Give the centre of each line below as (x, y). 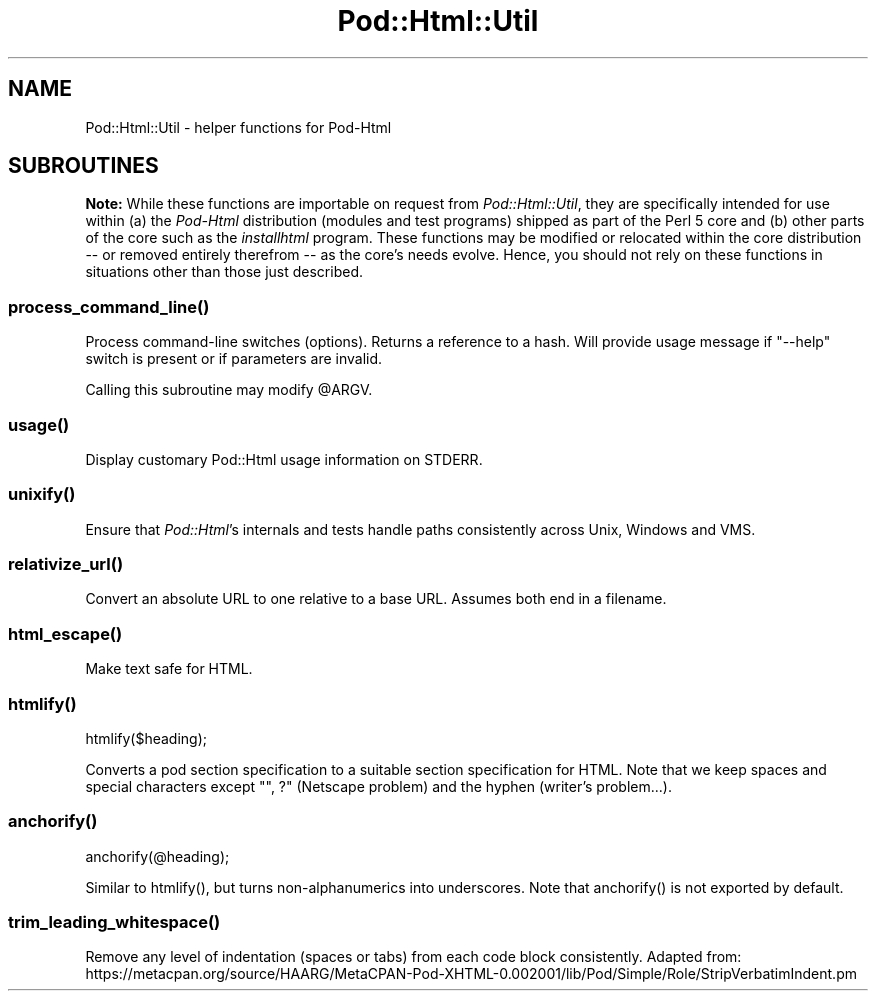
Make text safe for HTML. (169, 669)
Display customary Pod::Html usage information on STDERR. (284, 459)
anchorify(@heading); (157, 856)
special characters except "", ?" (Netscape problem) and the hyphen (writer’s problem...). (378, 786)
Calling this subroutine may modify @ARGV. (229, 390)
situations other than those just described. (224, 272)
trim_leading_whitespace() (114, 922)
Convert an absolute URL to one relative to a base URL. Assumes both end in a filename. (376, 599)
